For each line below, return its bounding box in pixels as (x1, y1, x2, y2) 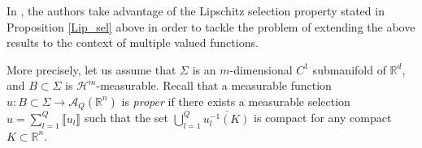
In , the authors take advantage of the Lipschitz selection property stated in (7, 2, 385, 19)
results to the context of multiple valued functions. (7, 34, 259, 51)
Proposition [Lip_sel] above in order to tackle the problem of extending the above (7, 18, 415, 35)
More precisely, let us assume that (7, 61, 176, 78)
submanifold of (312, 61, 386, 78)
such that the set (84, 109, 168, 126)
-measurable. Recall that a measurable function (96, 77, 332, 94)
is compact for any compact (254, 109, 392, 126)
